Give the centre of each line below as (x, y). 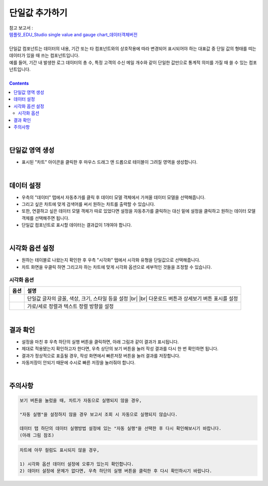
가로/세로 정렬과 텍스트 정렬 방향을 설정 (70, 306)
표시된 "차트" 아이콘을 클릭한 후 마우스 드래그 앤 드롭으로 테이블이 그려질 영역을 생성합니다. (110, 162)
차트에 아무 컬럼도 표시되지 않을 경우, (60, 450)
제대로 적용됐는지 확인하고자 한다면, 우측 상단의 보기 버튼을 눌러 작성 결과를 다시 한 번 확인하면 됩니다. (120, 349)
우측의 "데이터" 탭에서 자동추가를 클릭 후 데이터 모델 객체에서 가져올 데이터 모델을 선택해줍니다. (114, 197)
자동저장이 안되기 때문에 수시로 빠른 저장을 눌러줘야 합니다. (79, 363)
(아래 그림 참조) (37, 435)
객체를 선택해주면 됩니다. (45, 218)
